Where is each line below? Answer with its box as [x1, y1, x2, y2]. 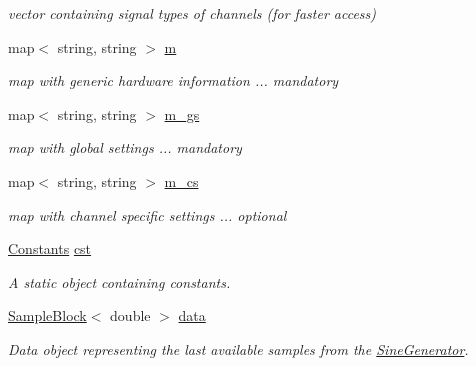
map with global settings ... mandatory [8, 137, 242, 158]
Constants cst [8, 238, 92, 259]
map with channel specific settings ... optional [8, 204, 287, 225]
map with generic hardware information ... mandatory [8, 70, 339, 91]
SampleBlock [8, 305, 87, 326]
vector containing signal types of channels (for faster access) [8, 3, 377, 23]
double [110, 305, 151, 326]
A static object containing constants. [8, 271, 231, 292]
